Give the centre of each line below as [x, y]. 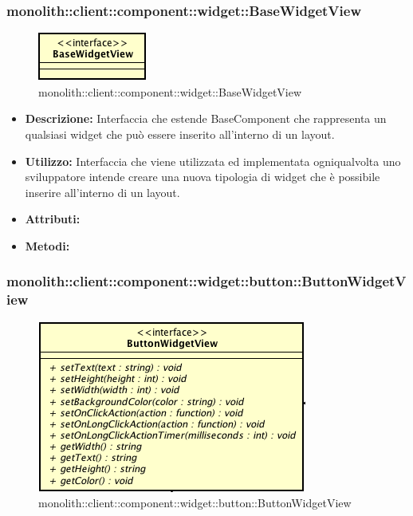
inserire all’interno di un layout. [102, 192]
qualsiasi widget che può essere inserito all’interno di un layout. [180, 134]
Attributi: [53, 219]
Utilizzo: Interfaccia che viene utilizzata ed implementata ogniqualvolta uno [213, 161]
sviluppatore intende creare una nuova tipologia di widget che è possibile [203, 177]
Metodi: [47, 245]
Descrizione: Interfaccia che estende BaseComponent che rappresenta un [206, 118]
